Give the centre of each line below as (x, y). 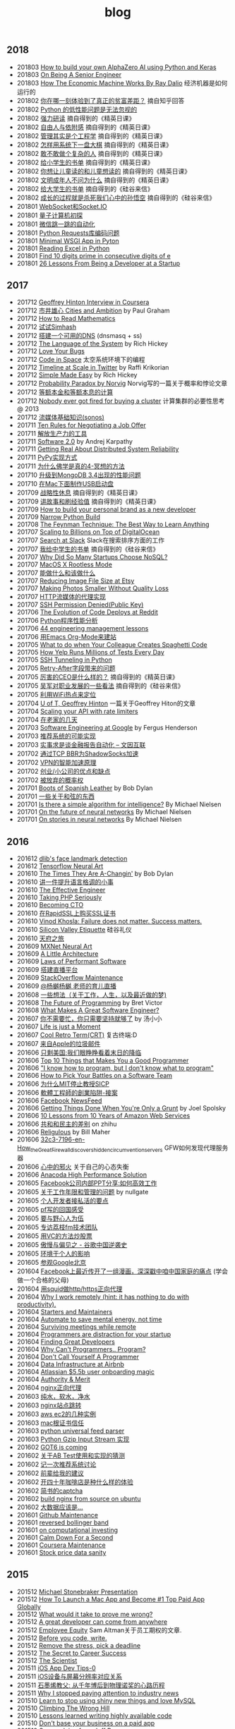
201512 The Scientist (47, 1660)
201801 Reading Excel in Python (63, 248)
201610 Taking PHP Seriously (59, 897)
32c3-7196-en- (63, 1139)
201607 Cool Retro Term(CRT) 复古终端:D (77, 1035)
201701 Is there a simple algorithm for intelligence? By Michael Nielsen (119, 804)
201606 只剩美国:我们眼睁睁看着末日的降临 (79, 1052)
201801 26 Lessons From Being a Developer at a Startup (98, 263)
